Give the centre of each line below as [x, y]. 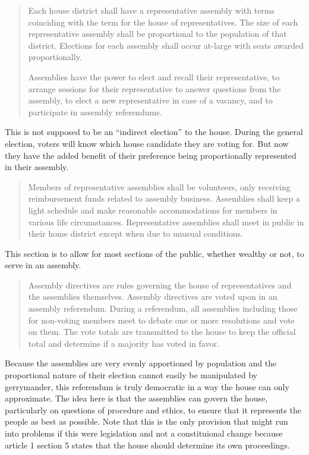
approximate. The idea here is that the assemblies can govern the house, [136, 398]
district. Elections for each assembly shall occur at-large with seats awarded [166, 45]
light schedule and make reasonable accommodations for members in [153, 210]
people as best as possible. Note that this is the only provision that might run [146, 421]
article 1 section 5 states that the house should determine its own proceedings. [147, 445]
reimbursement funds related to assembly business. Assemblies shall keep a [164, 198]
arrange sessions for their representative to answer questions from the [154, 88]
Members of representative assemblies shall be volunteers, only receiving [159, 186]
